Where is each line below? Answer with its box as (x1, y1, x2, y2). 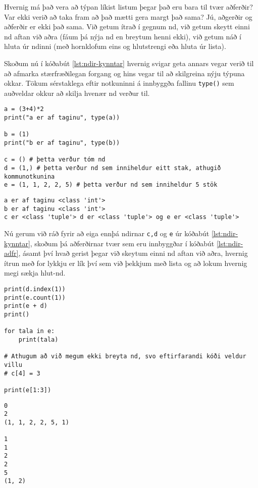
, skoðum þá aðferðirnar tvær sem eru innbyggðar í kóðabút (30, 238, 215, 248)
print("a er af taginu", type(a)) (4, 114, 120, 122)
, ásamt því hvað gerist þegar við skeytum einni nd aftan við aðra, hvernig (18, 248, 248, 258)
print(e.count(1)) (4, 294, 66, 301)
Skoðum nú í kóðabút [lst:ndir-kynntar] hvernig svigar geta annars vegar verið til (4, 58, 254, 68)
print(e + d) (4, 302, 47, 310)
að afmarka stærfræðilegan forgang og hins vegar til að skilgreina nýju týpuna (4, 68, 245, 78)
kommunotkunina (4, 173, 55, 180)
